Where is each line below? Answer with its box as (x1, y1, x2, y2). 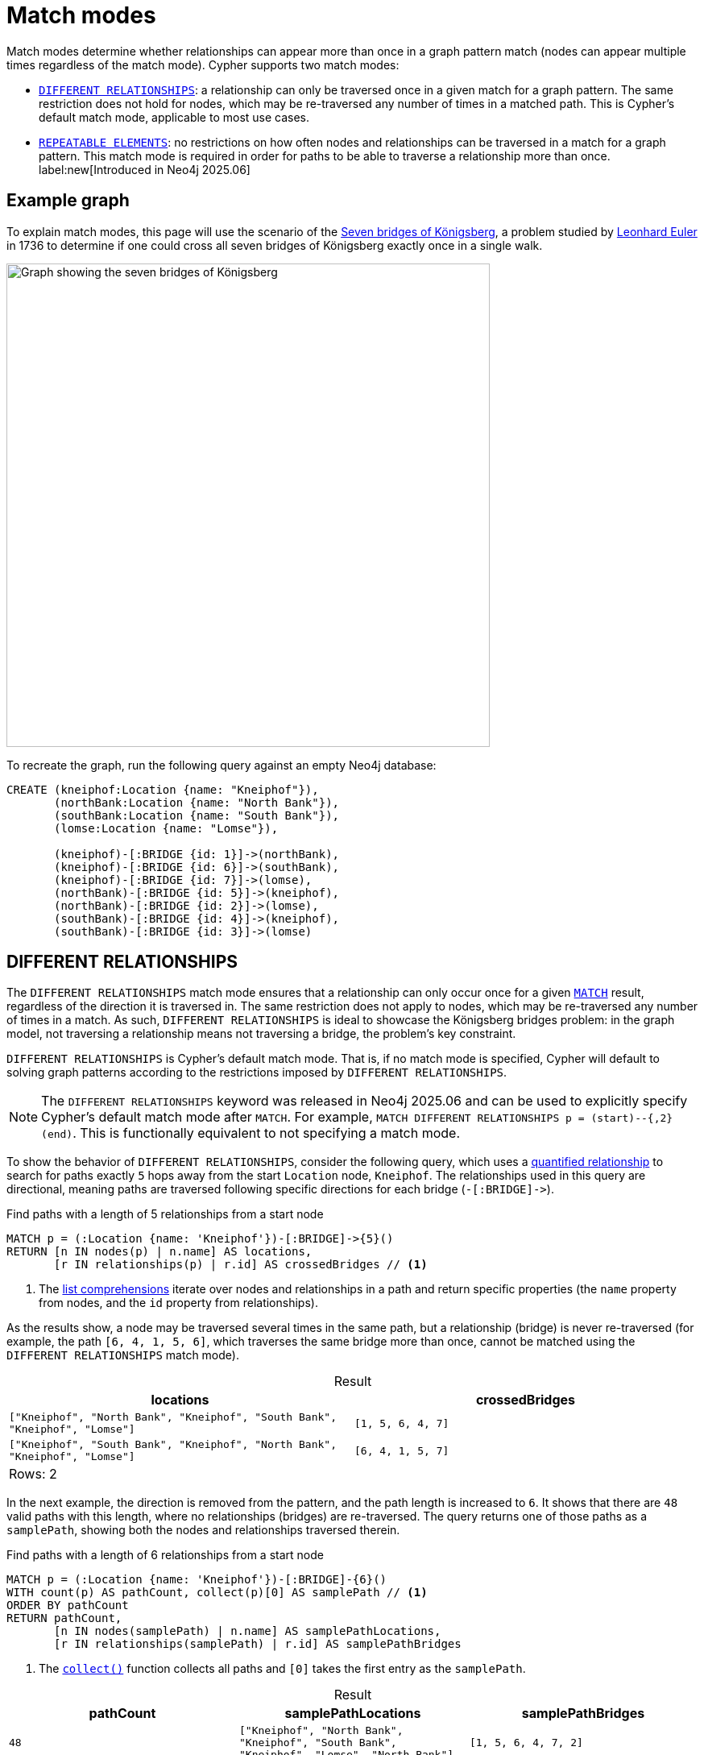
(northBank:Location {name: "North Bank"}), (54, 795, 340, 809)
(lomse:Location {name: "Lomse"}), (54, 821, 279, 835)
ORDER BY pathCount (6, 1599, 129, 1612)
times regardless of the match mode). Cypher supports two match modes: (6, 57, 400, 72)
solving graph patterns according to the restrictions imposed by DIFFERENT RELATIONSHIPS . (6, 1065, 507, 1080)
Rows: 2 (9, 1466, 57, 1483)
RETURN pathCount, (6, 1612, 122, 1625)
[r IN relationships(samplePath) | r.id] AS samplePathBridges (54, 1637, 462, 1651)
